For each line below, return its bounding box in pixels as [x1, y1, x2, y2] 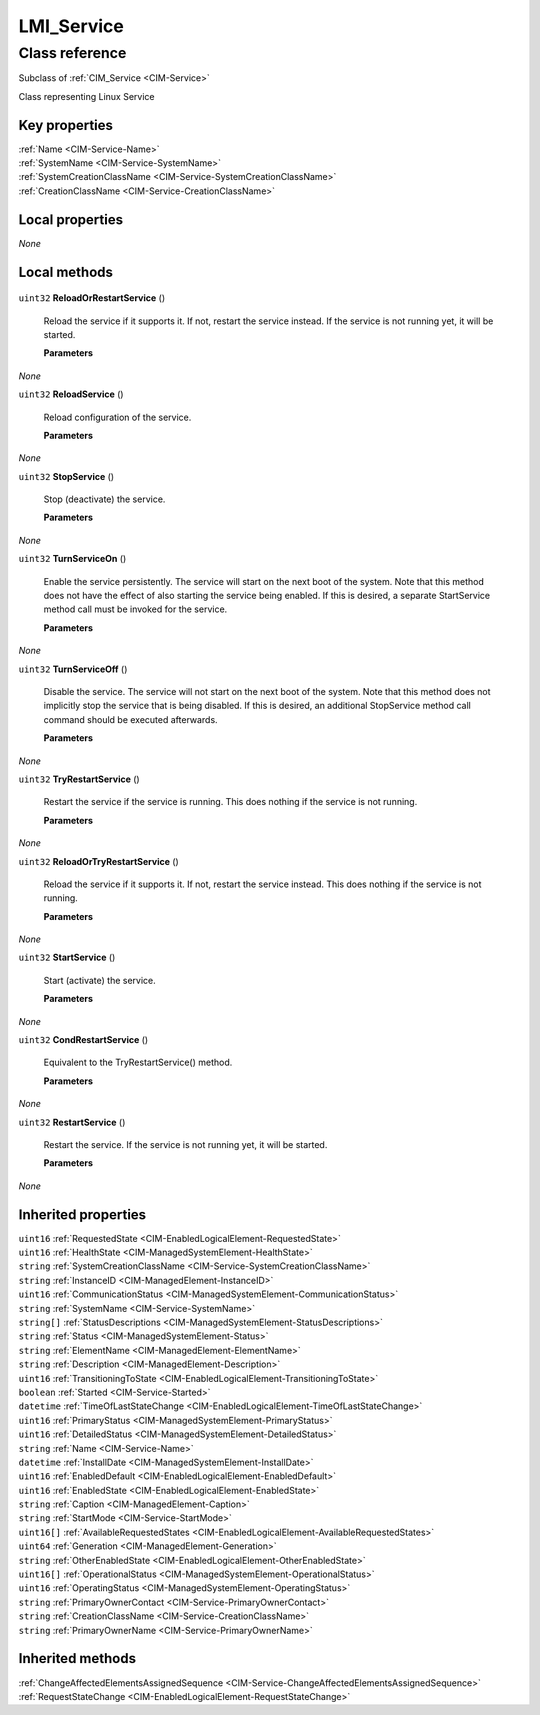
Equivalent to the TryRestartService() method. [43, 1056, 233, 1069]
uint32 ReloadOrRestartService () [18, 292, 166, 304]
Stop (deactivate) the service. [43, 493, 166, 505]
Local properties [18, 211, 124, 228]
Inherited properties [18, 1206, 147, 1223]
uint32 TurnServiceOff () [18, 663, 128, 675]
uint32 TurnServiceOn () [18, 553, 127, 565]
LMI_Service [18, 15, 124, 37]
